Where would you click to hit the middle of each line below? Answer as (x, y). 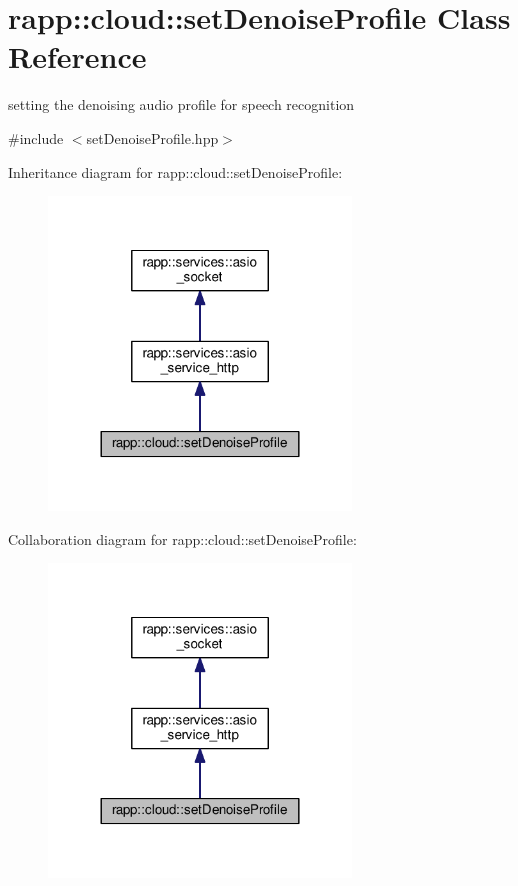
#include (36, 137)
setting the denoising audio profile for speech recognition (181, 104)
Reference (77, 56)
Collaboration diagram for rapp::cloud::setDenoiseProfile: (182, 538)
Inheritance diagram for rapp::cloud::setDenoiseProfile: (175, 171)
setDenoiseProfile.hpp (152, 137)
